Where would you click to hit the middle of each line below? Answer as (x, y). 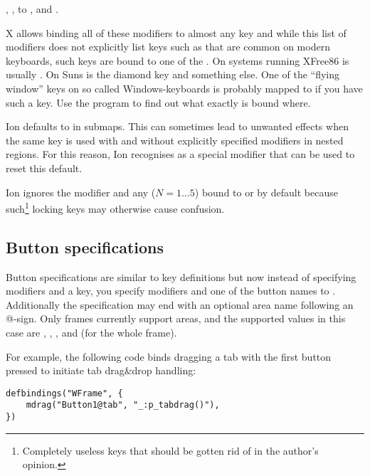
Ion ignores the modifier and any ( (81, 192)
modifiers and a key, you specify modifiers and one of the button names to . (171, 291)
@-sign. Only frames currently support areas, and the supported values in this (176, 318)
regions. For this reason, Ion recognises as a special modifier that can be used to (180, 154)
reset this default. (44, 168)
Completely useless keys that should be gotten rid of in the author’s (170, 450)
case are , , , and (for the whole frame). (91, 332)
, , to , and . (32, 9)
